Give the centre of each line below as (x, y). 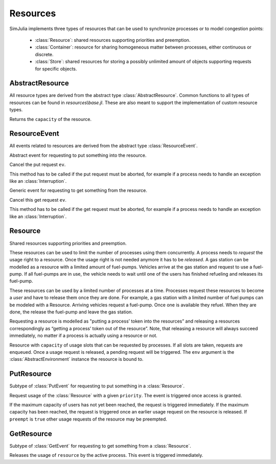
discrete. (44, 54)
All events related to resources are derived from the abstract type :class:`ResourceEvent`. (103, 146)
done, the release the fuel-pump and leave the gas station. (71, 312)
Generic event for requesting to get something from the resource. (78, 190)
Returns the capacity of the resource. (51, 119)
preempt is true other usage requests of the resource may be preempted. (88, 419)
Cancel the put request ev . (38, 165)
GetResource (31, 434)
